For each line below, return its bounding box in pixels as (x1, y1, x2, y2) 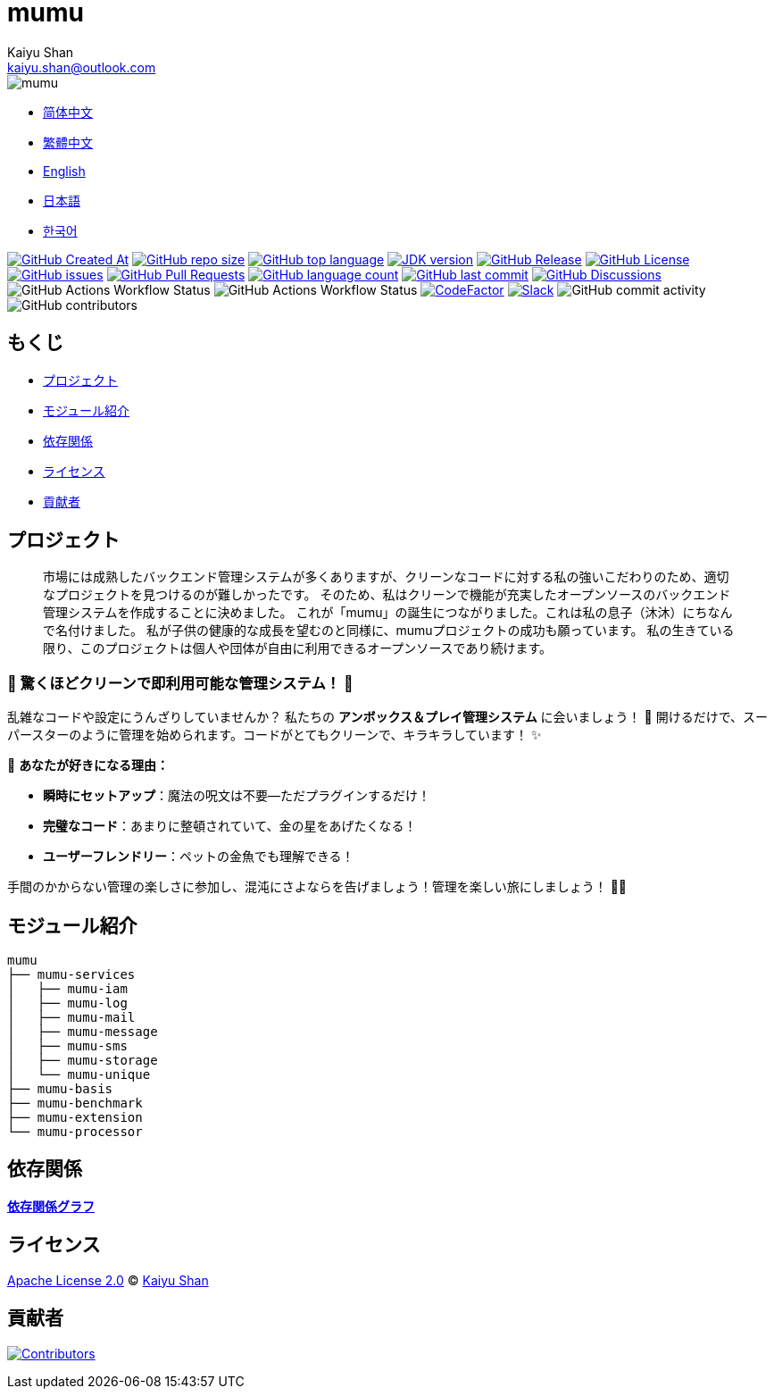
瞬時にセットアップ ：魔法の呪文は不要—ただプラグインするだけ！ (43, 788, 430, 804)
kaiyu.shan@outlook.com (7, 59, 156, 75)
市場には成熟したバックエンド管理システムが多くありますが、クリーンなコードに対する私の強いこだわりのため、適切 (43, 569, 729, 585)
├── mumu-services (7, 967, 136, 982)
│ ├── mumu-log (7, 996, 128, 1011)
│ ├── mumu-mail (7, 1010, 136, 1025)
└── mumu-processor (7, 1124, 143, 1140)
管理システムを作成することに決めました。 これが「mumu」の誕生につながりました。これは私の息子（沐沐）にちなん (43, 605, 733, 621)
